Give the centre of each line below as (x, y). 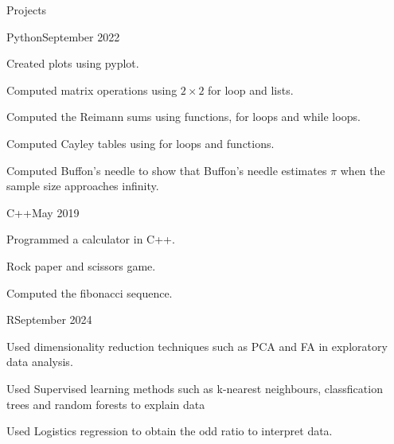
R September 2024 (49, 319)
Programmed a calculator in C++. (91, 239)
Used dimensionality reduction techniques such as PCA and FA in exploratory (197, 346)
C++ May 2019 (43, 212)
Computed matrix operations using (92, 90)
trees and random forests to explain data (106, 404)
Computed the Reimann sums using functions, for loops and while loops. (183, 117)
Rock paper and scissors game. (81, 265)
